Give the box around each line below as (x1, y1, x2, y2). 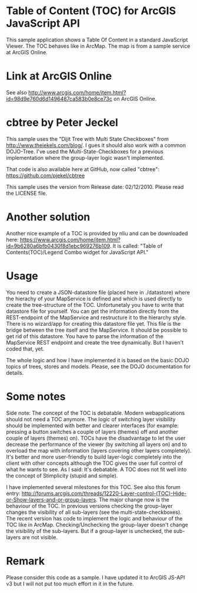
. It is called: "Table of (109, 242, 163, 249)
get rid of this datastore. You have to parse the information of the (6, 332, 163, 340)
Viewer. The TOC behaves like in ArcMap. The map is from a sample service (6, 42, 191, 50)
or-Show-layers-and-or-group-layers (6, 496, 96, 503)
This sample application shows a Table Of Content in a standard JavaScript (6, 36, 188, 43)
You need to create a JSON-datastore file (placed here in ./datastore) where (6, 289, 190, 296)
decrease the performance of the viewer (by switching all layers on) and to (6, 441, 187, 448)
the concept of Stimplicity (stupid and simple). (6, 472, 118, 479)
